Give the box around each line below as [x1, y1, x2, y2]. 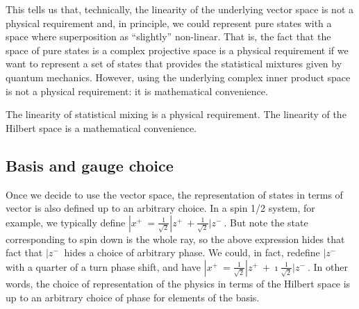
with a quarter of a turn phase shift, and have [6, 259, 201, 274]
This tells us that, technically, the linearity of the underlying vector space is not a [6, 2, 354, 16]
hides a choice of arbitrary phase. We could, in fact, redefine [64, 245, 320, 260]
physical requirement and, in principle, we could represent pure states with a [6, 15, 332, 30]
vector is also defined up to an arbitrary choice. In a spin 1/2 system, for [6, 201, 315, 215]
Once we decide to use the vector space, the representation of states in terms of [6, 187, 343, 201]
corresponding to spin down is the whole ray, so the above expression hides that [6, 231, 345, 246]
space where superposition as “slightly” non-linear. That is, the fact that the [6, 29, 331, 44]
